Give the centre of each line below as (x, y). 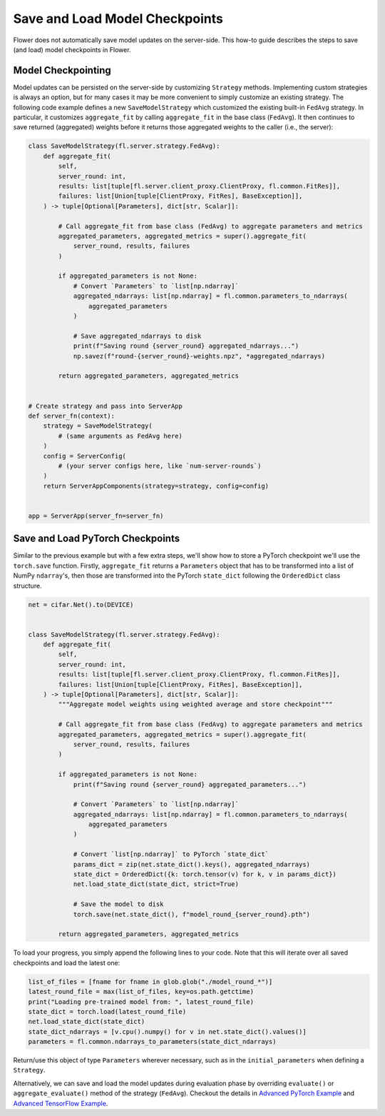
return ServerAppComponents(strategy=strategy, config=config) (156, 486)
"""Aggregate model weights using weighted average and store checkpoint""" (195, 704)
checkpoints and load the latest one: (67, 962)
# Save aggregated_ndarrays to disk (137, 336)
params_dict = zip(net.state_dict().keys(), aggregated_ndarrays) (191, 864)
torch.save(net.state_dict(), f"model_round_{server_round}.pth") (191, 914)
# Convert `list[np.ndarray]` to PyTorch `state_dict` (171, 854)
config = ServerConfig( (84, 456)
